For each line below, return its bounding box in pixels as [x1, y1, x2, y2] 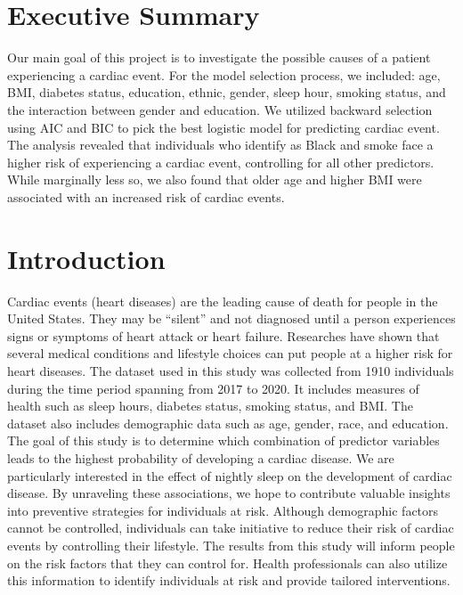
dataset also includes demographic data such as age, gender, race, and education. [7, 413, 449, 432]
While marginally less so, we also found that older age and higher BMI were [7, 170, 422, 189]
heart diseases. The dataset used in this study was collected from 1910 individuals [7, 361, 454, 379]
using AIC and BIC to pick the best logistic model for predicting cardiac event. [7, 118, 440, 136]
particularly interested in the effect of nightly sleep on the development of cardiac [7, 466, 452, 485]
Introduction [7, 240, 166, 276]
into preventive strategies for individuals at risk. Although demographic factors [7, 501, 439, 519]
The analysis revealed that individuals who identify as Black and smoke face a [7, 135, 434, 154]
